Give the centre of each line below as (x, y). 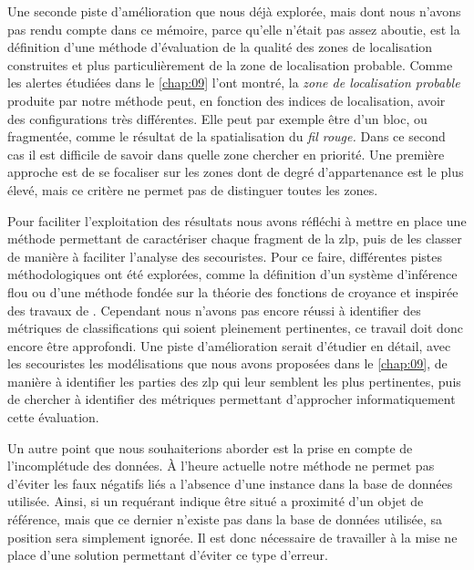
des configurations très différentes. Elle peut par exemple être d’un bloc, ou (217, 118)
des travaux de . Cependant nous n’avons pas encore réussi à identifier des (214, 310)
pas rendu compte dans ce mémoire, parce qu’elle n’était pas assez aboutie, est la (234, 29)
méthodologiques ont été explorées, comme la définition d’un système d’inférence (232, 274)
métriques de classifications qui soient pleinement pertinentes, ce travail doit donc (235, 328)
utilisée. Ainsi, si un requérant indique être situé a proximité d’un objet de (216, 501)
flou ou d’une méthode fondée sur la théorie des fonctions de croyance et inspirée (233, 291)
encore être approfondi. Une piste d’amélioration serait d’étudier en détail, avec (229, 345)
